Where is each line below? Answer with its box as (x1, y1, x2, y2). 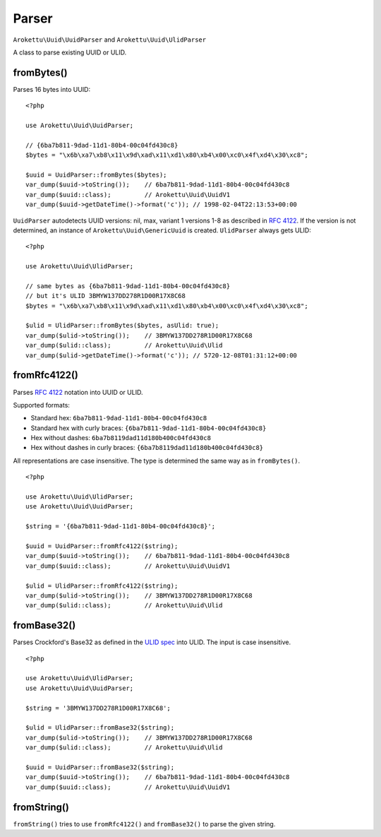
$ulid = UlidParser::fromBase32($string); (25, 724, 175, 732)
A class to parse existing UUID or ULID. (13, 48, 127, 57)
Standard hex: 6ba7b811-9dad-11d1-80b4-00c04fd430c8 (30, 414, 207, 422)
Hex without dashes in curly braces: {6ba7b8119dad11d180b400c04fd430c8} (30, 444, 264, 452)
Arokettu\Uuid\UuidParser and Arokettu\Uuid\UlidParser (13, 35, 207, 44)
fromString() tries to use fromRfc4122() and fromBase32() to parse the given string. (13, 819, 276, 828)
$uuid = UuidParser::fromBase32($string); (25, 763, 175, 771)
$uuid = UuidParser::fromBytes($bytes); (25, 170, 167, 179)
